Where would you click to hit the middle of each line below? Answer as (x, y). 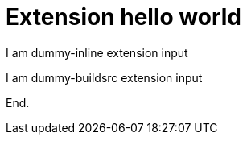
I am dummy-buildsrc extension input (104, 77)
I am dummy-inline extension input (97, 52)
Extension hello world (124, 17)
